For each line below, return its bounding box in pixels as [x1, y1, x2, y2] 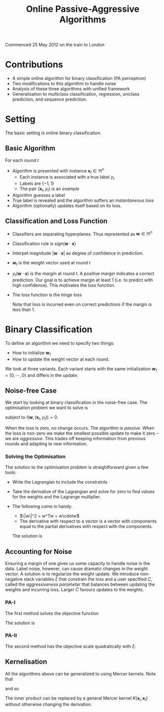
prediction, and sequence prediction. [12, 96, 88, 102]
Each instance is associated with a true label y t [19, 174, 115, 181]
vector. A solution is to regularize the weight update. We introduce [5, 571, 139, 577]
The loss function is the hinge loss [12, 292, 82, 298]
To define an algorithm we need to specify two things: [5, 340, 115, 346]
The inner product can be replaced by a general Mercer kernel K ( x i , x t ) [5, 695, 148, 702]
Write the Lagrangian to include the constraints [12, 479, 108, 485]
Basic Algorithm [5, 144, 56, 152]
